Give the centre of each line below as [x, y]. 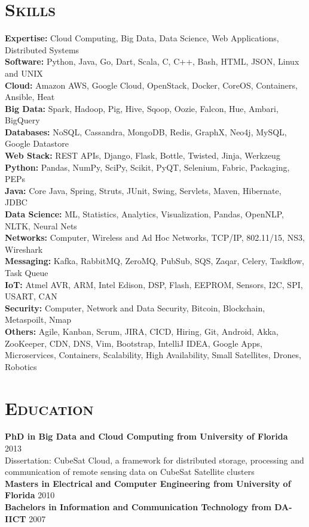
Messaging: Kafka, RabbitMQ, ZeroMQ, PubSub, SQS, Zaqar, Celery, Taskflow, [154, 261]
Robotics [21, 366]
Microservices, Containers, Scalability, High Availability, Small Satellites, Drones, [153, 355]
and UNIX [24, 73]
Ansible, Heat [30, 97]
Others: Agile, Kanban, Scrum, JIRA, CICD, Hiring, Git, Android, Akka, [142, 331]
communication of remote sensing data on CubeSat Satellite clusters [130, 472]
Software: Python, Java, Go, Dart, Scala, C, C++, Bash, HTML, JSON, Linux [152, 61]
